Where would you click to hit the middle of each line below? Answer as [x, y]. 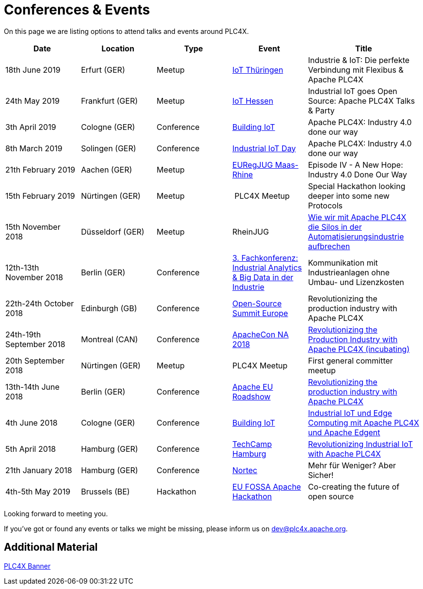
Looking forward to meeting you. [56, 513]
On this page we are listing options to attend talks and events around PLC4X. [126, 31]
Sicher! [321, 475]
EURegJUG [253, 165]
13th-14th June [32, 387]
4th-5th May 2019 [38, 491]
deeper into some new [349, 196]
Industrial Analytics [267, 267]
